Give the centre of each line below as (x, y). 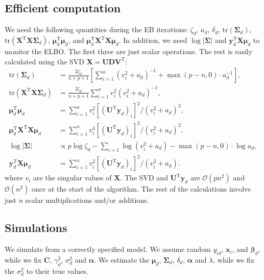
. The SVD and (144, 178)
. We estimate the (122, 259)
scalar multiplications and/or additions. (87, 200)
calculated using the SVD (44, 61)
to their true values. (57, 271)
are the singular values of (73, 178)
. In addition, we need (153, 40)
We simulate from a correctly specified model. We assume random (108, 249)
